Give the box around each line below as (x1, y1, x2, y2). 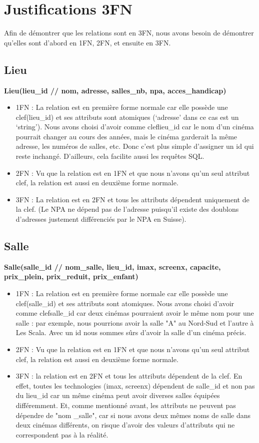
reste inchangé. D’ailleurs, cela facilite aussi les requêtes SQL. (15, 151, 204, 161)
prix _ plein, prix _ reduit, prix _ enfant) (4, 271, 138, 282)
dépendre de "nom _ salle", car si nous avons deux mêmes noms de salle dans (15, 410, 251, 420)
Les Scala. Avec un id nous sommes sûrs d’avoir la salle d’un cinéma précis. (15, 327, 246, 338)
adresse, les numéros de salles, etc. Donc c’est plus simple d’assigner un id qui (15, 141, 254, 151)
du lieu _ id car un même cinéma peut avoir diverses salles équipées (15, 390, 220, 401)
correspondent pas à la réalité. (15, 429, 108, 440)
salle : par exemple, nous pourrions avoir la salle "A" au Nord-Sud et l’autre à (15, 317, 254, 328)
